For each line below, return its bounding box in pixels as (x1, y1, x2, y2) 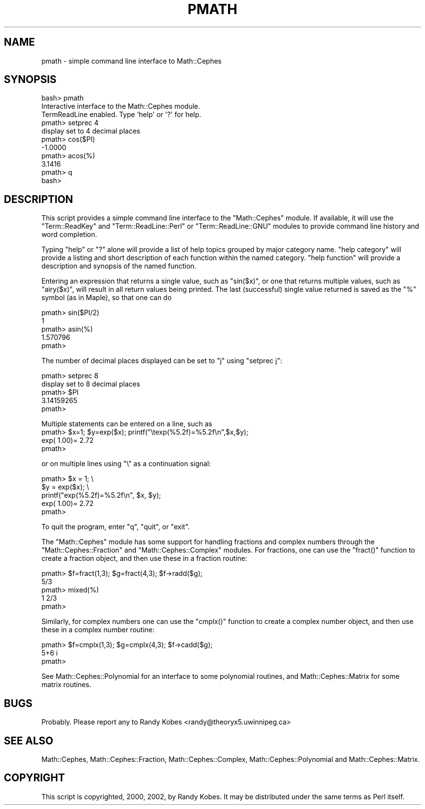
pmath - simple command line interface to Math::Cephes (41, 56, 222, 65)
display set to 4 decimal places (41, 127, 140, 135)
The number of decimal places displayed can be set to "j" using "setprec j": (41, 356, 282, 365)
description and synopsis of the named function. (41, 262, 196, 270)
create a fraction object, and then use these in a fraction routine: (41, 554, 247, 563)
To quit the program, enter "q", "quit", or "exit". (41, 522, 190, 531)
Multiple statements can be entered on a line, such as (41, 420, 212, 428)
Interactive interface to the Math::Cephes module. (41, 102, 200, 111)
